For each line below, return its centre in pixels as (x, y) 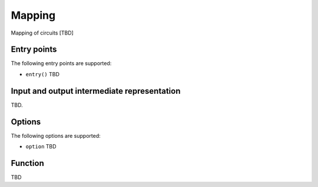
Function (27, 163)
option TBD (41, 147)
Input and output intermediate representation (96, 91)
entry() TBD (43, 74)
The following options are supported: (56, 135)
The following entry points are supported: (61, 63)
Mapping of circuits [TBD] (42, 33)
